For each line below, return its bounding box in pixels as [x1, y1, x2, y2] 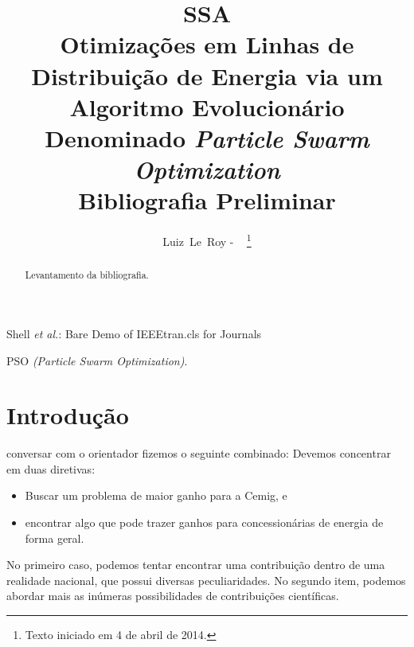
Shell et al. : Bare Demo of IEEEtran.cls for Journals [6, 325, 262, 341]
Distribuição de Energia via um [31, 59, 383, 92]
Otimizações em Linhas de [60, 28, 354, 60]
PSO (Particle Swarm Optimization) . [6, 352, 188, 368]
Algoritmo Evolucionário [69, 90, 345, 123]
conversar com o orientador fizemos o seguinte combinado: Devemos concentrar [6, 445, 391, 462]
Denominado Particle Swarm [45, 121, 369, 154]
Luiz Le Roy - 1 [162, 231, 252, 249]
